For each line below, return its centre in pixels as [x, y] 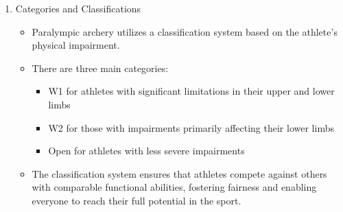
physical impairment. [76, 45]
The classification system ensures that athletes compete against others [179, 173]
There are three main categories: [100, 68]
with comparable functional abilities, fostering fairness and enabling [174, 187]
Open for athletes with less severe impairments [146, 151]
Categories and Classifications [78, 8]
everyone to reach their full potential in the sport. [137, 200]
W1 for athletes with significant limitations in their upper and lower [191, 91]
